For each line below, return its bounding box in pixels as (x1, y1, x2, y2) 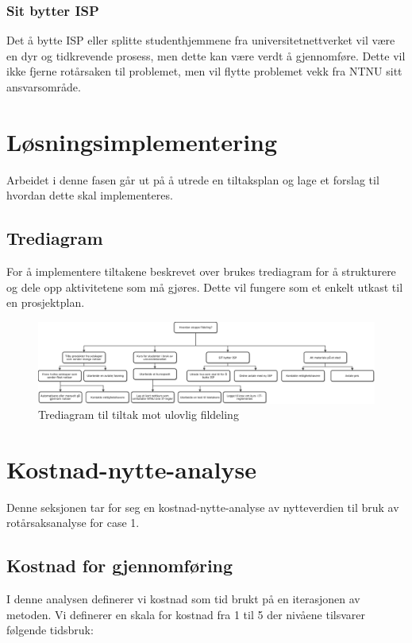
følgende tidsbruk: (6, 622, 94, 638)
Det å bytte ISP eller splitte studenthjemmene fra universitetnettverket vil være (6, 32, 395, 48)
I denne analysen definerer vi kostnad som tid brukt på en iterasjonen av (6, 591, 360, 607)
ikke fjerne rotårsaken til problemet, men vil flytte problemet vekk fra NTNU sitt (6, 63, 402, 79)
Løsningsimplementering (6, 125, 278, 157)
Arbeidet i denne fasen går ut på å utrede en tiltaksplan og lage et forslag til (6, 171, 379, 188)
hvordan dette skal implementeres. (6, 187, 173, 203)
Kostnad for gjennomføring (6, 553, 233, 578)
